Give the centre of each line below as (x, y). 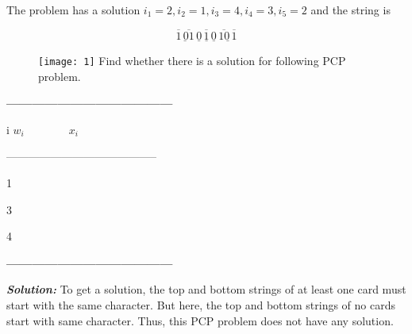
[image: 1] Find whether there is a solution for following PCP (192, 61)
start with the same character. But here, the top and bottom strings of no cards (201, 305)
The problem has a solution (73, 10)
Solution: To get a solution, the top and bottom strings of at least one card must (206, 289)
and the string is (350, 10)
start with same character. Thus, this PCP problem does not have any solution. (200, 320)
